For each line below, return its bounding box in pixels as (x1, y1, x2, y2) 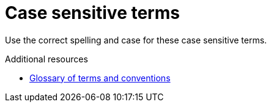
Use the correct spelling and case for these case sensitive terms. (5, 34, 267, 45)
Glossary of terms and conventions (29, 72, 171, 83)
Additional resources (5, 53, 88, 64)
